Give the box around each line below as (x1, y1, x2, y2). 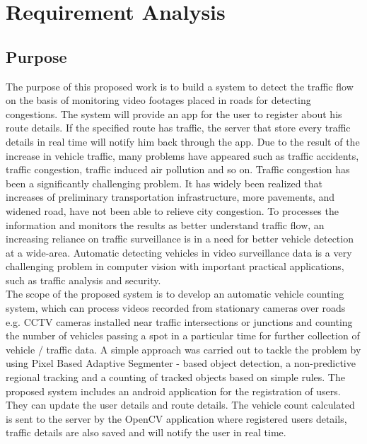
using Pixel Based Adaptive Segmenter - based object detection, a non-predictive (6, 356, 356, 370)
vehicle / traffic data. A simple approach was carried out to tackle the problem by (6, 341, 361, 356)
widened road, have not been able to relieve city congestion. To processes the (6, 203, 339, 218)
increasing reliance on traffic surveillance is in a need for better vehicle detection (6, 231, 354, 246)
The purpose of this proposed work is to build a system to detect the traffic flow (6, 78, 354, 93)
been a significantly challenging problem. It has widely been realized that (6, 175, 322, 190)
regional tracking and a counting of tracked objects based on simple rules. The (6, 370, 345, 385)
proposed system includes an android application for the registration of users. (6, 383, 341, 398)
